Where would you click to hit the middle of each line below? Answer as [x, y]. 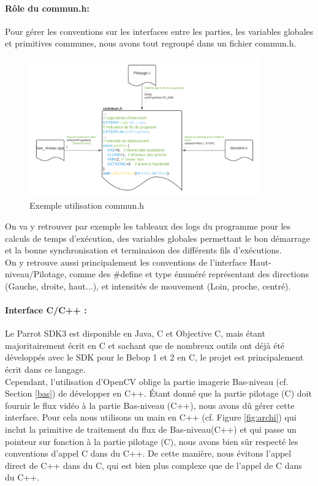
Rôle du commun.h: [47, 8]
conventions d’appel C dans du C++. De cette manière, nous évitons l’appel [148, 453]
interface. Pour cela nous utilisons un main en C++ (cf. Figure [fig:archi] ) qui [151, 417]
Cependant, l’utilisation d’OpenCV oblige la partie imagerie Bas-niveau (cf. [147, 381]
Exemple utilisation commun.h [87, 205]
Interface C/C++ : [46, 310]
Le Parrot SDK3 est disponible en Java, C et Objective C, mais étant [135, 333]
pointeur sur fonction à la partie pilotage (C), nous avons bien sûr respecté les [152, 441]
